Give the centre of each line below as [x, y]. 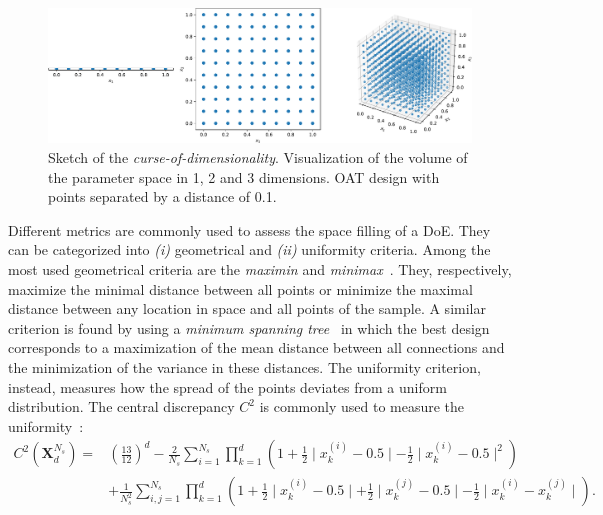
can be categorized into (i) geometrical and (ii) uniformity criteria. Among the [249, 249]
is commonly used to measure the [362, 406]
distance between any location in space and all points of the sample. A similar [247, 308]
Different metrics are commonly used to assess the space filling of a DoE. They [249, 229]
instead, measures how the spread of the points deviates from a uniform [227, 386]
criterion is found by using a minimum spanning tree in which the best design [249, 327]
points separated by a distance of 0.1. [162, 196]
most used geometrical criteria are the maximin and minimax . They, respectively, [260, 268]
